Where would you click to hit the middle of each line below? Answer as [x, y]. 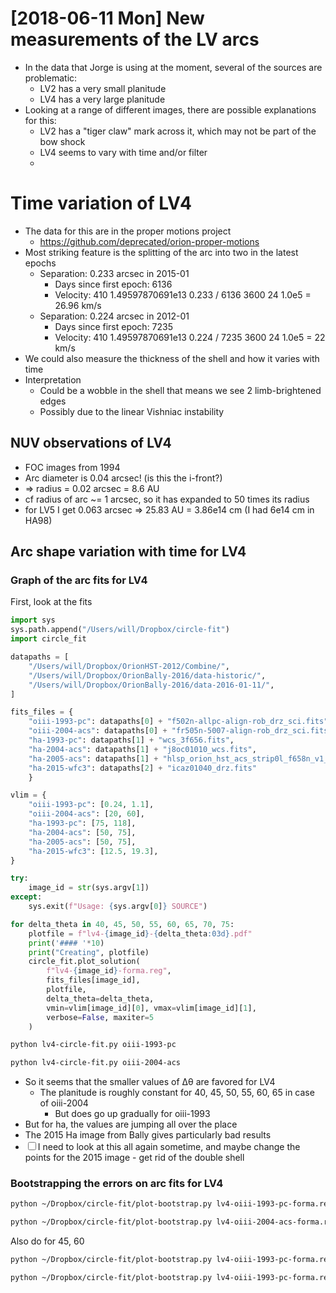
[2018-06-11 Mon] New [107, 18]
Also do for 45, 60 [47, 1241]
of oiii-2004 [64, 1103]
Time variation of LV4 [101, 203]
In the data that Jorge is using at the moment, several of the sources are [173, 67]
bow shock [62, 141]
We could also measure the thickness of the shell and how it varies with [172, 358]
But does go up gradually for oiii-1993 [132, 1114]
